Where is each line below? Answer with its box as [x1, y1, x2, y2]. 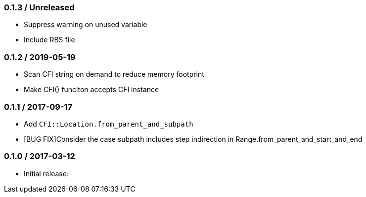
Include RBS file [24, 35, 75, 44]
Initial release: [24, 169, 69, 178]
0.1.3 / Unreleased [4, 2, 75, 12]
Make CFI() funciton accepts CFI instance [24, 85, 159, 94]
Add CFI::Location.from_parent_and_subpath [24, 119, 193, 128]
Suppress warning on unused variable [24, 20, 147, 29]
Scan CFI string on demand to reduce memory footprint [24, 70, 204, 79]
